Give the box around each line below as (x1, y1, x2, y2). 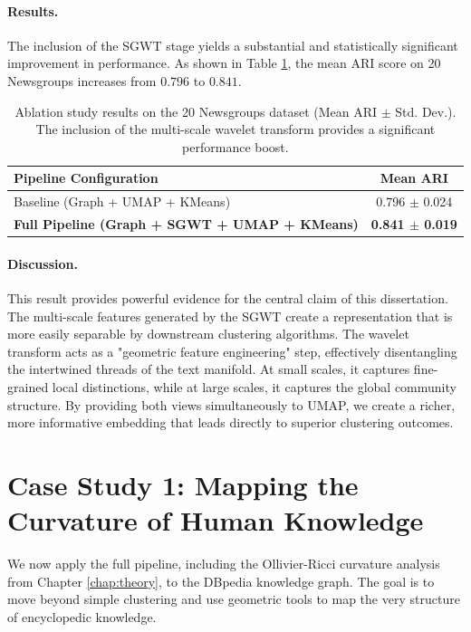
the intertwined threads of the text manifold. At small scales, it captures (7, 359, 410, 378)
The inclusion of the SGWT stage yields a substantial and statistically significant (7, 35, 458, 54)
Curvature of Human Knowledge (7, 502, 424, 539)
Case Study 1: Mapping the (7, 465, 359, 503)
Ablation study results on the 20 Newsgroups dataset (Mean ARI (14, 101, 378, 120)
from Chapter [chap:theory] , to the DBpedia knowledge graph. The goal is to (7, 571, 435, 590)
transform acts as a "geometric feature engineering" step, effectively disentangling (7, 341, 457, 360)
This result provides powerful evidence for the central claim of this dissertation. (7, 288, 448, 307)
